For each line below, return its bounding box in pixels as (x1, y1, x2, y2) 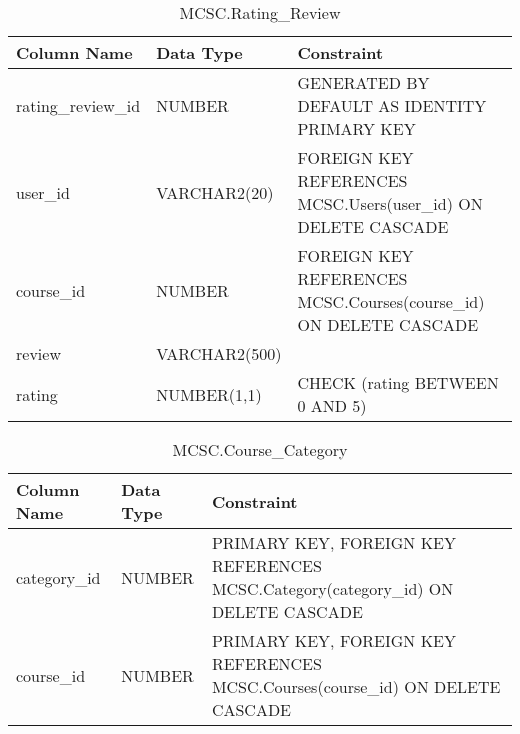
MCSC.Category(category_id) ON (211, 577, 454, 600)
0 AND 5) (297, 394, 367, 417)
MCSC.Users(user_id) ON (297, 192, 483, 215)
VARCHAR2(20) (156, 180, 274, 204)
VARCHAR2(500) (156, 342, 282, 365)
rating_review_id (16, 94, 141, 117)
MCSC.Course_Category (172, 438, 348, 461)
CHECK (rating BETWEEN (297, 371, 499, 394)
